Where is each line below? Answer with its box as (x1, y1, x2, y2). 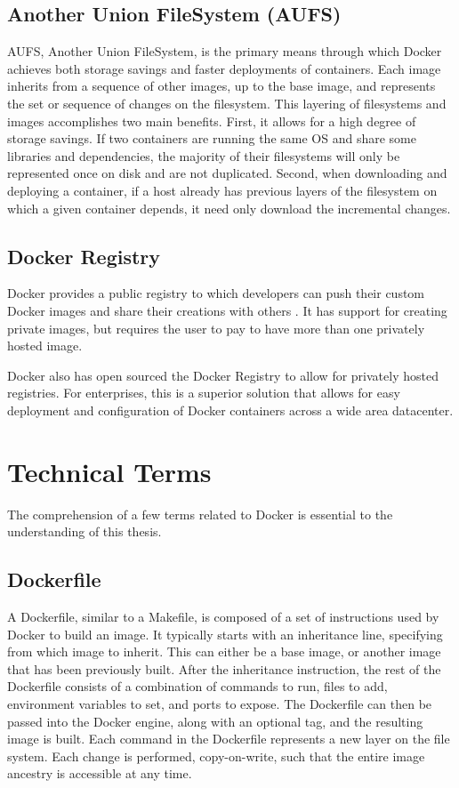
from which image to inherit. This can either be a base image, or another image (7, 642, 441, 661)
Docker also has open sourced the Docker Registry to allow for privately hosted (7, 366, 439, 384)
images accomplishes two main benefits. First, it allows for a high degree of (7, 111, 416, 130)
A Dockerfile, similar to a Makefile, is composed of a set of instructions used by (7, 607, 439, 626)
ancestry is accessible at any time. (7, 764, 192, 783)
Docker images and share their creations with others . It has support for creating (7, 301, 447, 319)
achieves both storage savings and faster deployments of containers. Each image (7, 59, 441, 77)
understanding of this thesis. (7, 522, 162, 541)
